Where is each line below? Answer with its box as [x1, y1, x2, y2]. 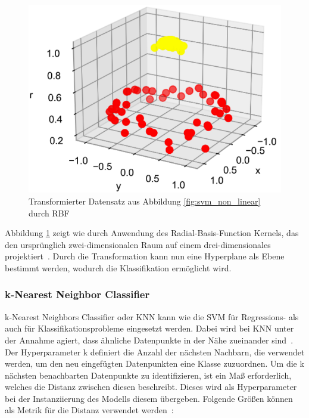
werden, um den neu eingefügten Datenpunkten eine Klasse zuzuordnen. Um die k [5, 357, 304, 370]
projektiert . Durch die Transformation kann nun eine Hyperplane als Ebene [5, 250, 285, 262]
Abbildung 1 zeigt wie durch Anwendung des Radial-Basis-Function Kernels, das [5, 227, 299, 239]
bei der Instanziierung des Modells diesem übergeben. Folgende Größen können [5, 392, 293, 404]
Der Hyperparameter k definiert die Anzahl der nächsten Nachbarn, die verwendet [5, 345, 305, 358]
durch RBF [29, 206, 70, 219]
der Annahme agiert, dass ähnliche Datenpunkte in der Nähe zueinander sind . [5, 333, 294, 346]
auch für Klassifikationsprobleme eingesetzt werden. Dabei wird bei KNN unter [5, 322, 294, 335]
